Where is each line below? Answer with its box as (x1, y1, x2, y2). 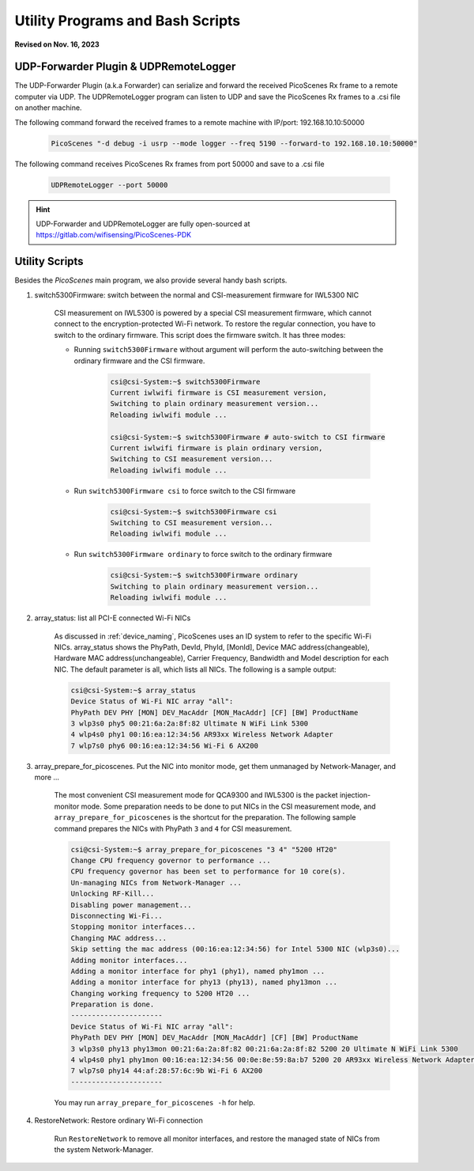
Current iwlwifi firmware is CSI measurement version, (110, 388, 327, 397)
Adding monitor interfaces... (70, 956, 188, 964)
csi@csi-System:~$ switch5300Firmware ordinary (110, 570, 298, 580)
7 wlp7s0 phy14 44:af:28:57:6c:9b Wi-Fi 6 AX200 (70, 1067, 263, 1075)
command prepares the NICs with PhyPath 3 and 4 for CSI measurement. (54, 824, 292, 833)
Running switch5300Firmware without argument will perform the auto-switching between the (73, 345, 384, 354)
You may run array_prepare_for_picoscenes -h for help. (54, 1097, 256, 1107)
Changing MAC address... (70, 934, 167, 942)
